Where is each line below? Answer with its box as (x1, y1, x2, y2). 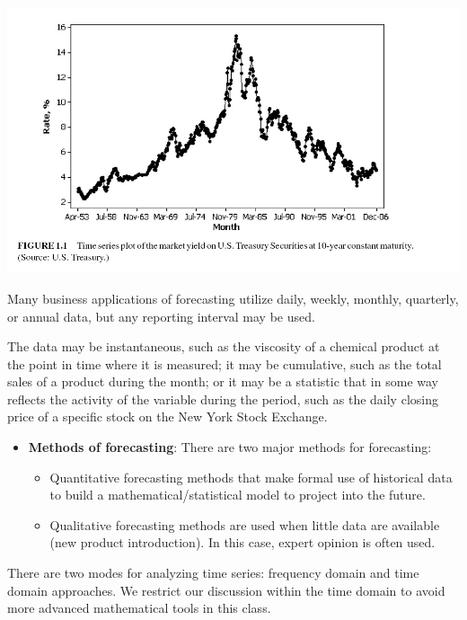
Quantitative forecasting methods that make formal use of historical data (49, 467, 453, 486)
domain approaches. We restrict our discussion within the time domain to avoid (7, 580, 445, 599)
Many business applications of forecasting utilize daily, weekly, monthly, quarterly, (7, 288, 459, 307)
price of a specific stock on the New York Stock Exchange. (7, 407, 328, 426)
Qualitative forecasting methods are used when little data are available (49, 515, 440, 534)
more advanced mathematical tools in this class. (7, 598, 271, 617)
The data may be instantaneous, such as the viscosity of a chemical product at (7, 337, 440, 356)
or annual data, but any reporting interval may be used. (7, 306, 315, 325)
